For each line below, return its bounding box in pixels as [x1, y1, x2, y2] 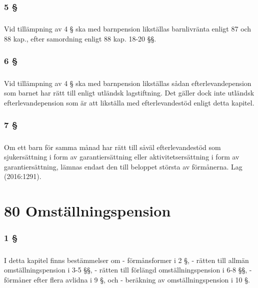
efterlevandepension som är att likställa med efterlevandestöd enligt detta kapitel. [4, 97, 254, 107]
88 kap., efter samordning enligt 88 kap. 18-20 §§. [4, 33, 156, 43]
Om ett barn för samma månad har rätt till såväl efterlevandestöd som [4, 141, 221, 152]
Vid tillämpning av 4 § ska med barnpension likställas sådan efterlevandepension [4, 77, 251, 88]
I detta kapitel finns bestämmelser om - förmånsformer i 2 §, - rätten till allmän [4, 254, 249, 265]
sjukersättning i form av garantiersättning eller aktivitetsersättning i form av [4, 151, 239, 162]
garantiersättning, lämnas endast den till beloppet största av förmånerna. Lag [4, 161, 242, 171]
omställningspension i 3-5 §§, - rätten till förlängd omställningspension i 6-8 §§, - [4, 264, 252, 275]
